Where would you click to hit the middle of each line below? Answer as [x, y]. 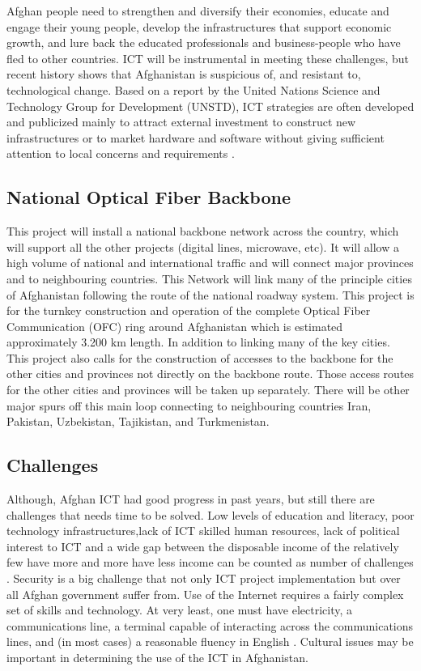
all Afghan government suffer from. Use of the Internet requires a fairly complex [205, 594]
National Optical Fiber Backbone [149, 197]
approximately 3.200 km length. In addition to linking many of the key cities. [198, 342]
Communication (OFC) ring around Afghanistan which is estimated [175, 326]
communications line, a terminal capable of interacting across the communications [210, 625]
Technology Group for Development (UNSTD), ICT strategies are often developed [210, 106]
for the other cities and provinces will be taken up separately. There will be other [208, 390]
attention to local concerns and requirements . [121, 153]
